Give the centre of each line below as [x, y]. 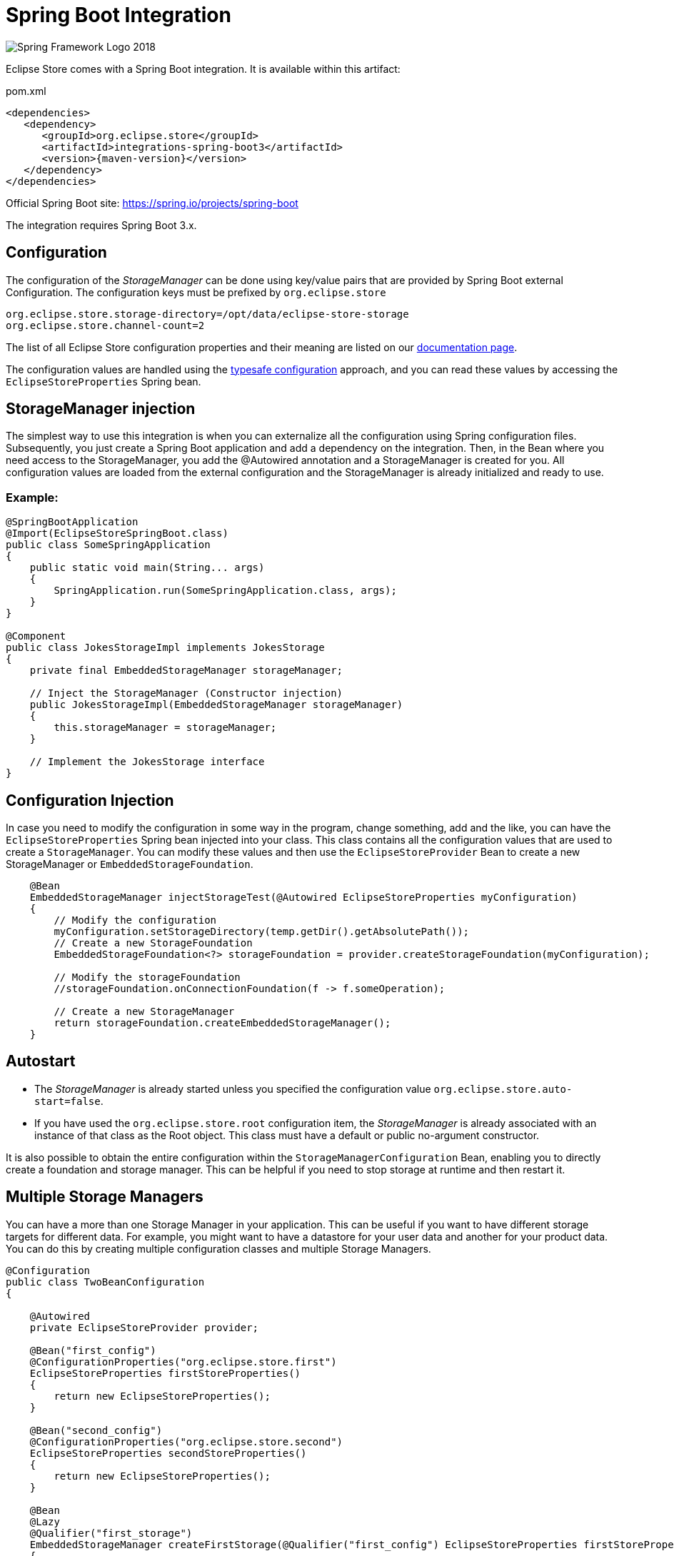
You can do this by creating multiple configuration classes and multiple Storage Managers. [218, 1248]
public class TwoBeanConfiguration [105, 1282]
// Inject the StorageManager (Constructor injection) [186, 693]
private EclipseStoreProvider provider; [144, 1327]
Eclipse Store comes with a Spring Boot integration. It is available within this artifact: [203, 69]
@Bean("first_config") [93, 1350]
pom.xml [26, 91]
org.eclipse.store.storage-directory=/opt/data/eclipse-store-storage [207, 314]
